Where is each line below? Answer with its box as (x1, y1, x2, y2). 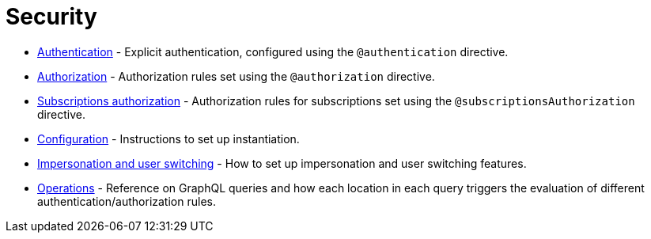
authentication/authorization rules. (37, 194, 216, 208)
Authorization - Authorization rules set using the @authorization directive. (37, 69, 435, 83)
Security (6, 3, 97, 30)
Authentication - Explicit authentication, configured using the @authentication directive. (37, 44, 509, 59)
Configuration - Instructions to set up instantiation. (37, 131, 300, 146)
